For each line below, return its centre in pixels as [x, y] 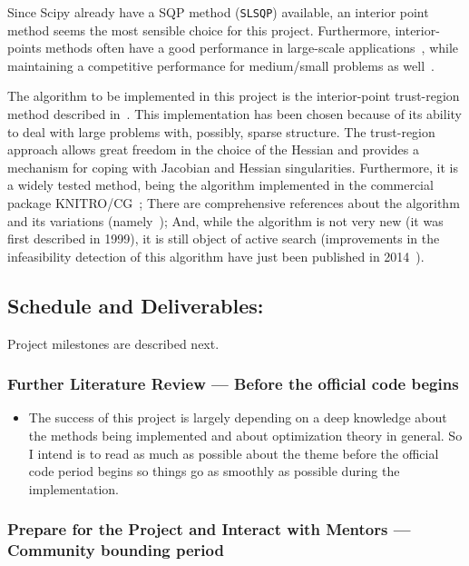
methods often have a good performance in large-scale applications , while [252, 48]
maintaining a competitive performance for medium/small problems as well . [221, 65]
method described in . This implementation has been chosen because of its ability [234, 114]
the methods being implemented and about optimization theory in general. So [245, 435]
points [24, 48]
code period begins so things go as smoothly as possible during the [214, 471]
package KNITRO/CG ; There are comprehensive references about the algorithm [234, 203]
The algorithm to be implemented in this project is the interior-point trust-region [234, 96]
